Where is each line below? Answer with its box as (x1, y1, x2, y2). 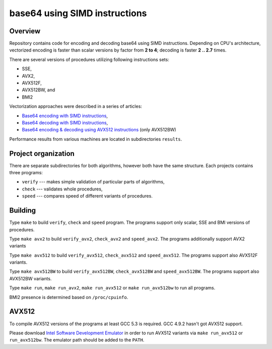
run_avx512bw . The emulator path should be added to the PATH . (9, 337, 145, 343)
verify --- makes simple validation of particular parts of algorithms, (22, 179, 165, 185)
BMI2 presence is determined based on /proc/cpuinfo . (9, 294, 128, 300)
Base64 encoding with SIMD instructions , (22, 113, 108, 119)
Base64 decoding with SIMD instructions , (22, 119, 108, 126)
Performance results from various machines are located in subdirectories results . (9, 136, 182, 142)
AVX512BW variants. (9, 275, 52, 281)
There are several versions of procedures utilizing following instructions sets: (9, 56, 170, 63)
